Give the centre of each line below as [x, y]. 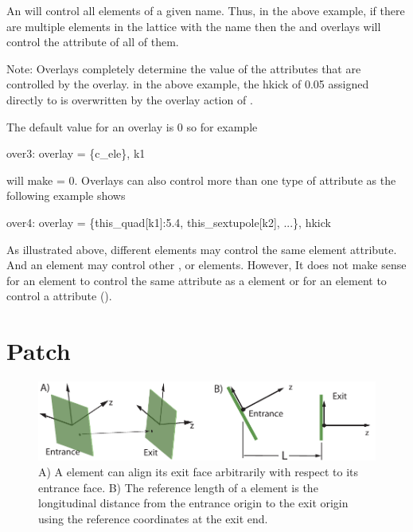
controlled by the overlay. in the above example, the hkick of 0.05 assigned [188, 84]
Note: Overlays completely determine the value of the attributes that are [184, 68]
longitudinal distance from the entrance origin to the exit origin [193, 503]
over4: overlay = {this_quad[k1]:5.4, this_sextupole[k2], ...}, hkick [169, 222]
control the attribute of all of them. [93, 42]
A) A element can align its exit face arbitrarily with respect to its [199, 471]
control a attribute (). [59, 296]
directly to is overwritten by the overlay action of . [130, 99]
